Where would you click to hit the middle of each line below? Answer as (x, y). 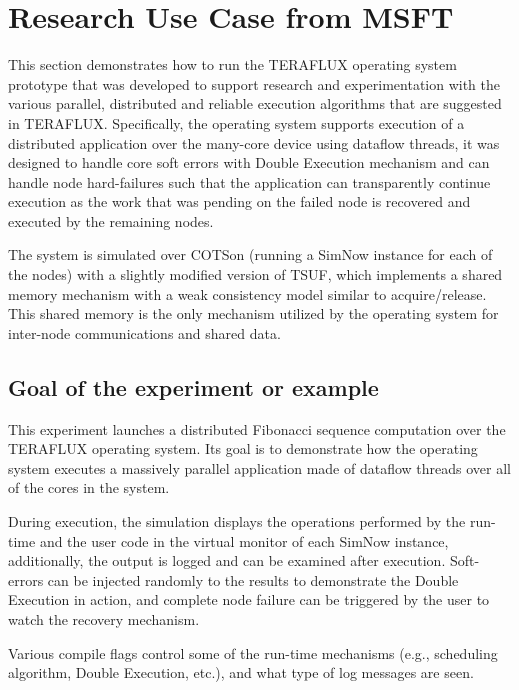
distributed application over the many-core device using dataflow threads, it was (254, 142)
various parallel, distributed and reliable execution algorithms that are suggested (255, 103)
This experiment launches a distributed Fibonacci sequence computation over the (257, 428)
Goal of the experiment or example (193, 386)
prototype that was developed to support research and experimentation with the (254, 83)
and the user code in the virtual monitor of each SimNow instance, (244, 540)
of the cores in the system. (89, 487)
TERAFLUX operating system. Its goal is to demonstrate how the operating (243, 448)
